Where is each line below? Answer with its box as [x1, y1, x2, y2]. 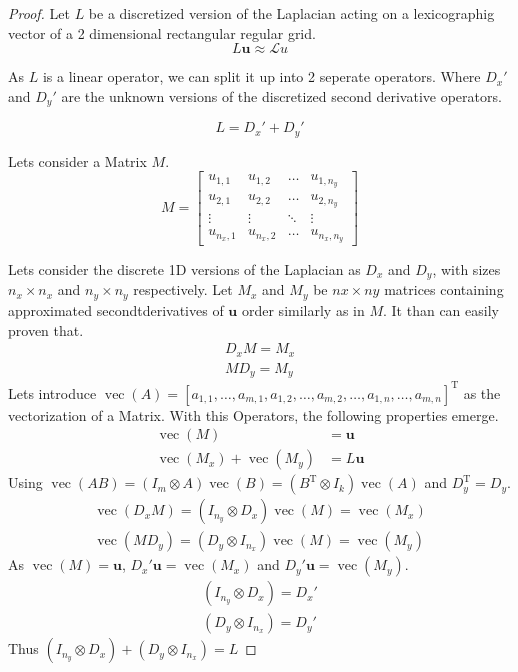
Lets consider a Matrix [8, 150, 147, 171]
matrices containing [384, 279, 504, 300]
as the [463, 382, 501, 403]
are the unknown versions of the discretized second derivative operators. [61, 85, 502, 106]
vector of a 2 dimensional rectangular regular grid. [8, 22, 316, 43]
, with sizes [432, 259, 501, 279]
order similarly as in [241, 299, 365, 320]
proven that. [8, 319, 84, 340]
